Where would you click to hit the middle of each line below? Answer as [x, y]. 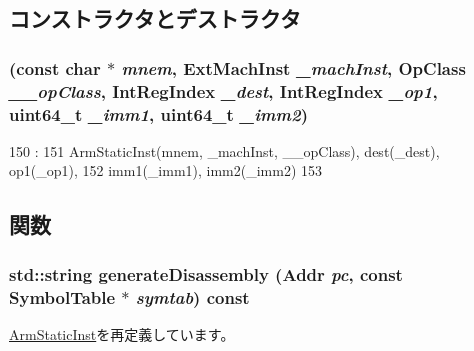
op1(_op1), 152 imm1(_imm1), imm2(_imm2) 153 [166, 170]
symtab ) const [192, 296]
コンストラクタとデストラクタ [155, 18]
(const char [55, 67]
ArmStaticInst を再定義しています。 [122, 333]
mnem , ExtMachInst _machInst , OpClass [293, 67]
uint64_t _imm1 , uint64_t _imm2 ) [158, 113]
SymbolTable [62, 296]
